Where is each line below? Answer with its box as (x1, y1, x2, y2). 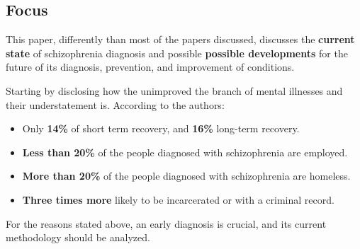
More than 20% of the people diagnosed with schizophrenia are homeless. (22, 168, 351, 183)
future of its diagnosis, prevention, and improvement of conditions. (6, 59, 295, 74)
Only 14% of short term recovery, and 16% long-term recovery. (22, 121, 300, 136)
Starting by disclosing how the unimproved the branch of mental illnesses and (6, 83, 343, 98)
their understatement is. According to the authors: (6, 97, 225, 112)
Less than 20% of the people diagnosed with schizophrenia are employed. (22, 144, 348, 159)
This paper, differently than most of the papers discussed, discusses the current (6, 32, 355, 47)
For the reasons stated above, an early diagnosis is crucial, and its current (6, 216, 327, 231)
